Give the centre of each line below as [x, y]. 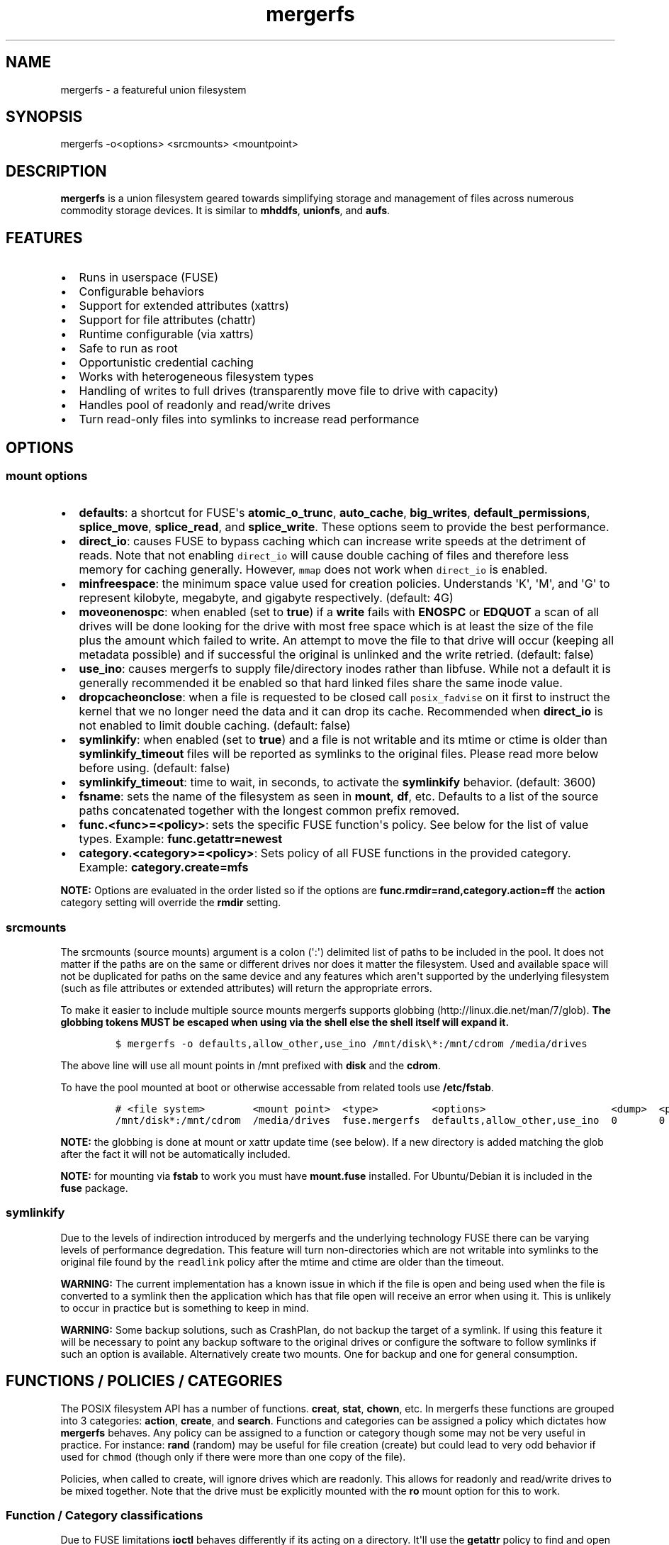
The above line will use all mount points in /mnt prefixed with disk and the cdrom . [251, 1066]
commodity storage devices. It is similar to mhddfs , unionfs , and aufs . [225, 211]
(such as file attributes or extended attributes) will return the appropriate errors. [246, 988]
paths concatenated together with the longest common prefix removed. [269, 811]
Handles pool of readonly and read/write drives [205, 405]
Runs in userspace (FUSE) [149, 278]
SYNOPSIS [44, 117]
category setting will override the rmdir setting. [171, 903]
